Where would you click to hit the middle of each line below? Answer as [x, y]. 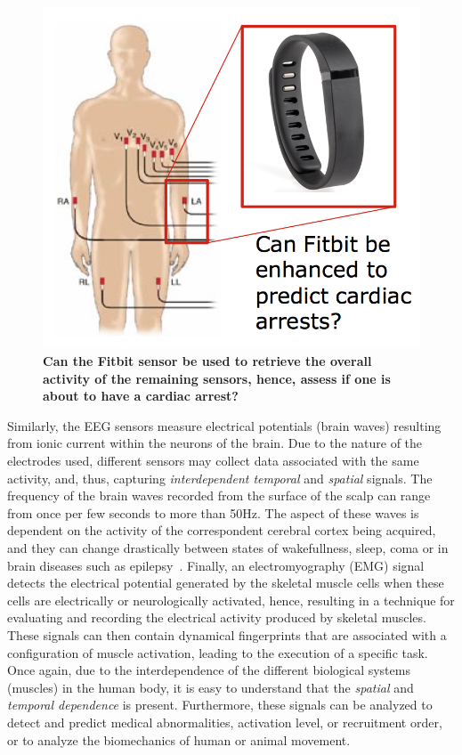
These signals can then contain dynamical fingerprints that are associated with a [227, 634]
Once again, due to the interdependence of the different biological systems [209, 670]
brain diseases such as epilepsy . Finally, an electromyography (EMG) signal [216, 565]
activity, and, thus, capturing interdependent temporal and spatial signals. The [220, 478]
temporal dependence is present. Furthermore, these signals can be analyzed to [220, 705]
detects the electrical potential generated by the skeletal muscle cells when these [226, 583]
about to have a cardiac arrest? [141, 396]
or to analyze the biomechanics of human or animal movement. [179, 739]
